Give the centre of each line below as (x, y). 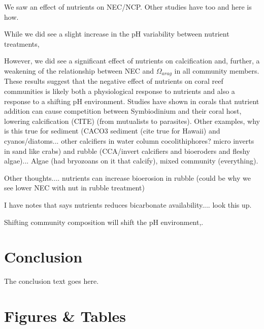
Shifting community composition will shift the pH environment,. (104, 222)
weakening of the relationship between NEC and (79, 70)
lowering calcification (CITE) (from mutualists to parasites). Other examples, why (132, 121)
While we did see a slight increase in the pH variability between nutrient (117, 34)
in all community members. (217, 70)
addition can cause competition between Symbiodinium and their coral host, (123, 111)
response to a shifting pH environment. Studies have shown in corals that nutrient (132, 101)
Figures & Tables (65, 316)
